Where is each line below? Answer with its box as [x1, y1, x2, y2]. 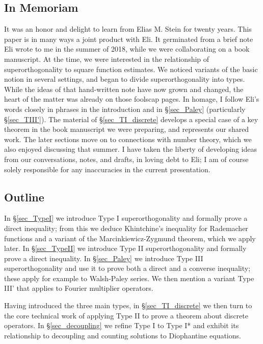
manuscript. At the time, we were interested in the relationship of [4, 53, 209, 64]
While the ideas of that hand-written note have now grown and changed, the [4, 83, 244, 94]
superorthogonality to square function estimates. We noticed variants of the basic [4, 63, 258, 74]
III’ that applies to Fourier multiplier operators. [4, 283, 153, 293]
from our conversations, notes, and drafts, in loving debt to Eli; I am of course [4, 153, 249, 164]
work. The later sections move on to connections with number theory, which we [4, 133, 252, 144]
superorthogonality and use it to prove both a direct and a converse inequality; [4, 263, 251, 273]
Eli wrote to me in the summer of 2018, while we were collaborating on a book [4, 43, 250, 54]
